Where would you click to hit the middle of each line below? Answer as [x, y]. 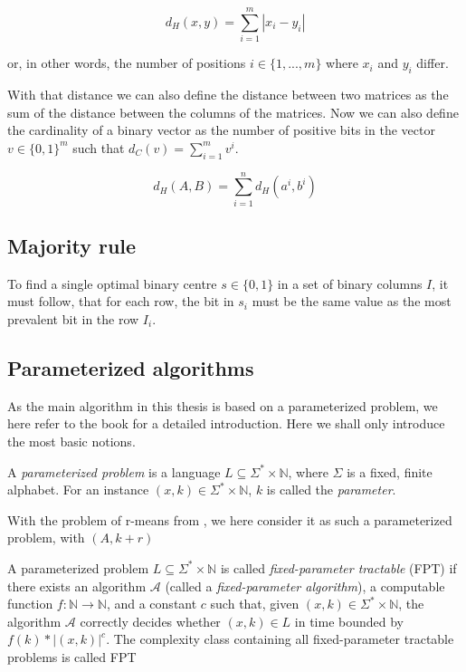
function [30, 604]
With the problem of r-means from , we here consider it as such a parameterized [230, 519]
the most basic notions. [71, 441]
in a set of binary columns [350, 283]
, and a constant [152, 604]
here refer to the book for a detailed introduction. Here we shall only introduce [226, 423]
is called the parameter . [331, 490]
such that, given [255, 604]
